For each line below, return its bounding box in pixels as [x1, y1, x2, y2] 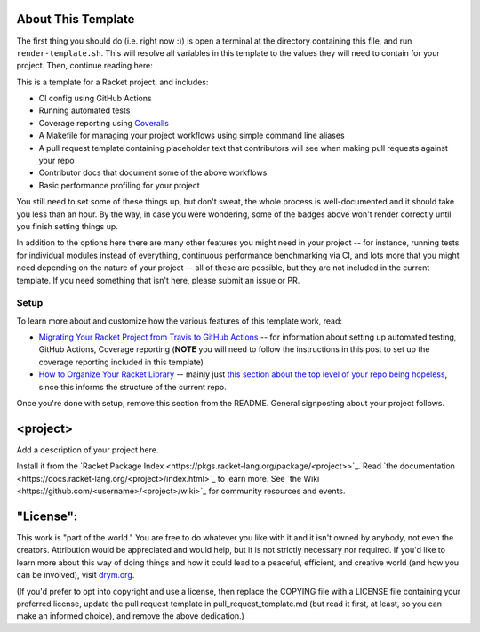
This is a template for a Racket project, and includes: [16, 76, 209, 87]
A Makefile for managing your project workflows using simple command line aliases [38, 130, 346, 141]
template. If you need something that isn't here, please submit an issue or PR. [16, 275, 300, 285]
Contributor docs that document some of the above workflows [38, 167, 268, 178]
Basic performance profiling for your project [38, 180, 200, 190]
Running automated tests [38, 105, 131, 116]
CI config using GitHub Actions [38, 93, 152, 104]
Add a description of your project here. [16, 444, 159, 455]
